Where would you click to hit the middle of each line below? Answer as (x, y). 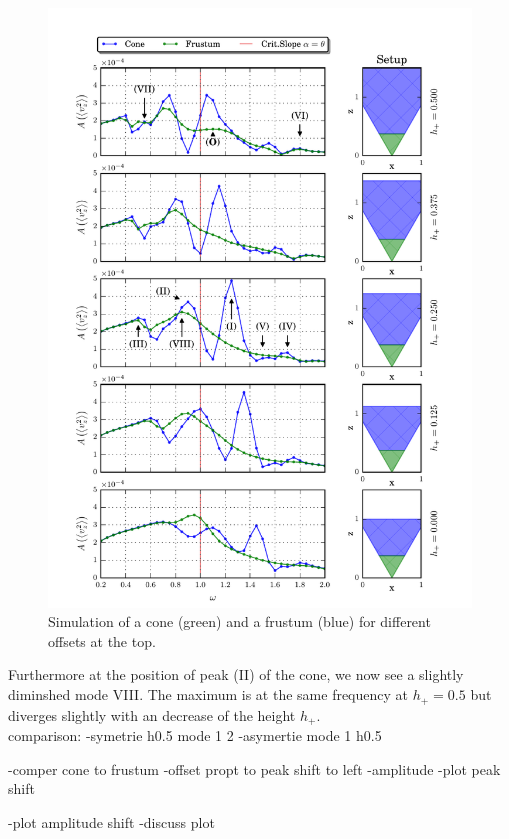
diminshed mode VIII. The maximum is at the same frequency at (208, 694)
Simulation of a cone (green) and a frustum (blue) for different (239, 621)
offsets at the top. (102, 640)
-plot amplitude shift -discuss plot (111, 821)
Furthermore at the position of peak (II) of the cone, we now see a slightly (236, 674)
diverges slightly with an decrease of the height (152, 714)
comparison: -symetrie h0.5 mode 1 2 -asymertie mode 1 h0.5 (195, 734)
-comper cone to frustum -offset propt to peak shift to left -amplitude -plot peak (254, 768)
